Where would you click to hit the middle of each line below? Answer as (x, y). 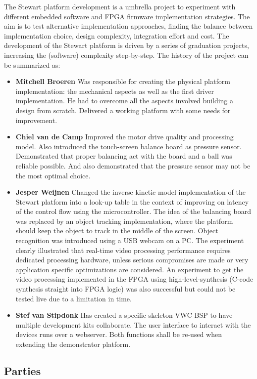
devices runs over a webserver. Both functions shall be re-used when (119, 334)
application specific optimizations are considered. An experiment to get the (129, 269)
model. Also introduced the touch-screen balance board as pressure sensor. (128, 146)
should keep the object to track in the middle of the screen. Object (117, 231)
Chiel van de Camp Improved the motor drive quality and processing (125, 137)
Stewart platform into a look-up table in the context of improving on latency (132, 201)
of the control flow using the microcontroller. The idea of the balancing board (133, 211)
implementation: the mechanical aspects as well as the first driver (115, 91)
